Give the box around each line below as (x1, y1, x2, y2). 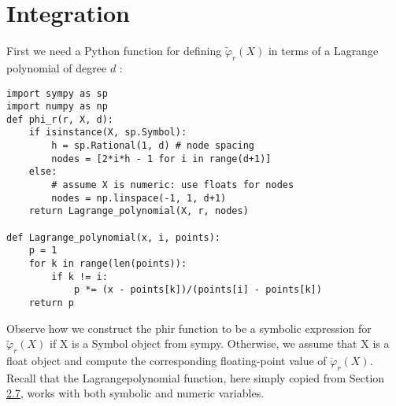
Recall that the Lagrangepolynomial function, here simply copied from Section (6, 369, 385, 386)
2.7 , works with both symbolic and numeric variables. (6, 385, 265, 401)
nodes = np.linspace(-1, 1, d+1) (51, 192, 227, 204)
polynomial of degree (6, 59, 107, 76)
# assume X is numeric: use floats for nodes (51, 179, 294, 191)
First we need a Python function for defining (6, 42, 222, 59)
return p (28, 297, 74, 309)
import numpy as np (6, 101, 108, 113)
